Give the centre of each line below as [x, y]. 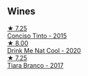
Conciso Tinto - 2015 [37, 36]
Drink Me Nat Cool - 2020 [44, 50]
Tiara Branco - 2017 [35, 65]
